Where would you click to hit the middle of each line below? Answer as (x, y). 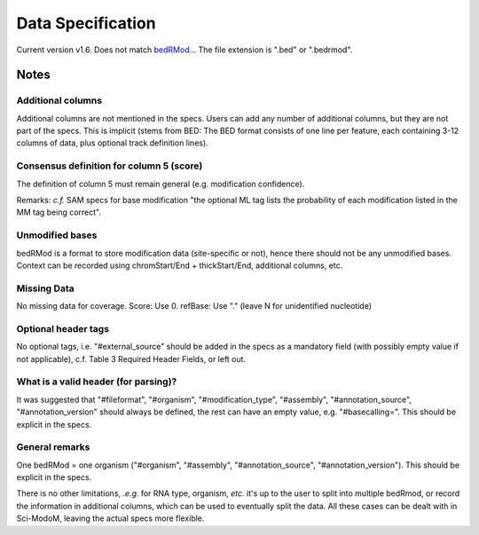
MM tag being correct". (59, 212)
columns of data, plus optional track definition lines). (112, 143)
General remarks (53, 447)
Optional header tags (63, 328)
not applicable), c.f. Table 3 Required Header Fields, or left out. (131, 358)
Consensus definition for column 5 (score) (110, 166)
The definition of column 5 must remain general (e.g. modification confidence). (161, 184)
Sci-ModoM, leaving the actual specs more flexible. (110, 518)
